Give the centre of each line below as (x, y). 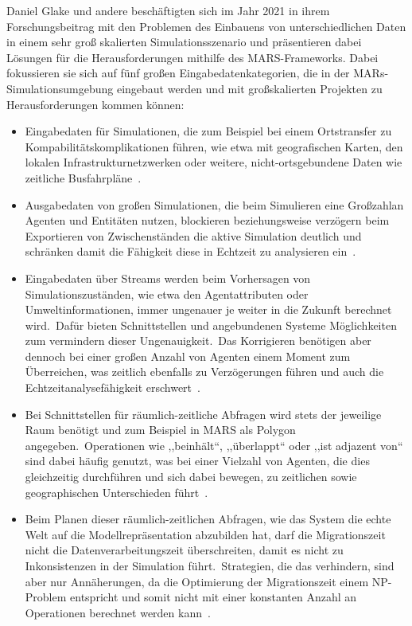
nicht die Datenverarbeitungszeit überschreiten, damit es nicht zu (184, 550)
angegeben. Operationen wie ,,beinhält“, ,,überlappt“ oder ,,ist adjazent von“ (214, 445)
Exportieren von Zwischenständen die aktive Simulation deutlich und (193, 235)
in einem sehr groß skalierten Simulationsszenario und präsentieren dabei (184, 42)
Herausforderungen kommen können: (95, 104)
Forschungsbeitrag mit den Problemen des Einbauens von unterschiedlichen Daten (206, 26)
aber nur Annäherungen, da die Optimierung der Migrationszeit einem (197, 581)
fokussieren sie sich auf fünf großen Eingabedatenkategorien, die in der (178, 73)
